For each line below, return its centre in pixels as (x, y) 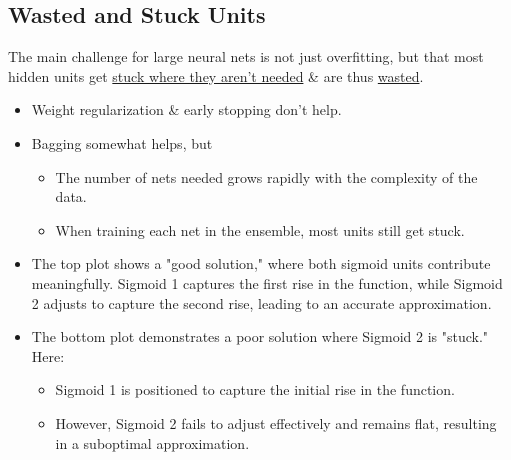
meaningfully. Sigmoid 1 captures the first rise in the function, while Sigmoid (267, 282)
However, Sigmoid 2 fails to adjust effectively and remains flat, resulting (276, 422)
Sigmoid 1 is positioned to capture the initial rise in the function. (255, 389)
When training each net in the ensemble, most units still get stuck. (260, 229)
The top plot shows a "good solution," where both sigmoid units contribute (261, 263)
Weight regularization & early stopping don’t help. (186, 109)
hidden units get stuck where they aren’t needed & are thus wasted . (216, 75)
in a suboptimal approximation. (152, 442)
